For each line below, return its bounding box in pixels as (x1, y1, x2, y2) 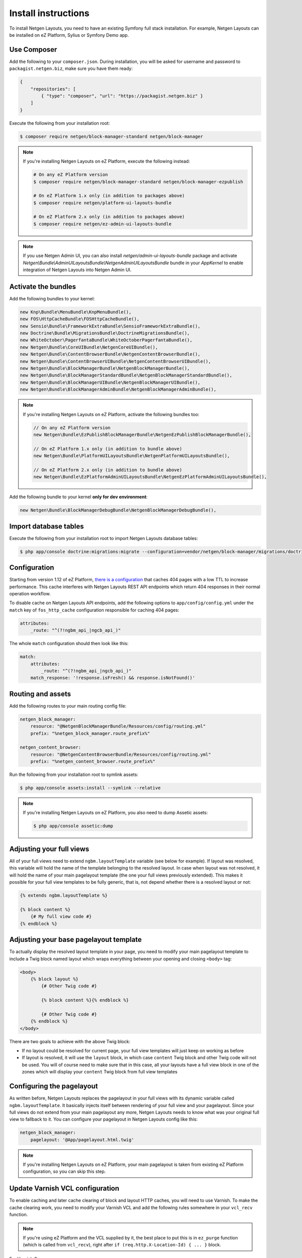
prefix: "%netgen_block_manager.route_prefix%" (30, 730, 150, 736)
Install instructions (9, 8, 90, 19)
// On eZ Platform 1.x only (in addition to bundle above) (33, 446, 182, 451)
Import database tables (9, 522, 84, 530)
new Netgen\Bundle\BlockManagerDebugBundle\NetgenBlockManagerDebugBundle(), (20, 507, 216, 513)
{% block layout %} (30, 976, 79, 982)
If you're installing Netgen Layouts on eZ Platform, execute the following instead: (23, 159, 190, 165)
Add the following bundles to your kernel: (9, 295, 95, 301)
